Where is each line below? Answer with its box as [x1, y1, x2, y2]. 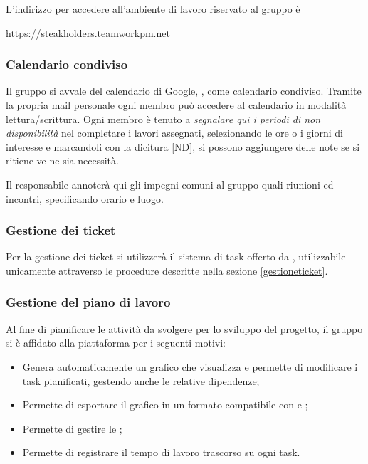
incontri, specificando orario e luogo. [6, 191, 164, 206]
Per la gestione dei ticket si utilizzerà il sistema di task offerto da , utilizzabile [6, 249, 346, 264]
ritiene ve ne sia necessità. [6, 153, 119, 168]
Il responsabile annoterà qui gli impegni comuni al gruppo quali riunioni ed [6, 176, 334, 191]
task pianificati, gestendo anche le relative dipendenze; [22, 373, 260, 388]
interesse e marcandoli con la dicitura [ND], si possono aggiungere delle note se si [6, 139, 360, 154]
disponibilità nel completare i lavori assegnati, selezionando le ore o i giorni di [6, 125, 343, 140]
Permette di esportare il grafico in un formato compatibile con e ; [22, 397, 308, 412]
